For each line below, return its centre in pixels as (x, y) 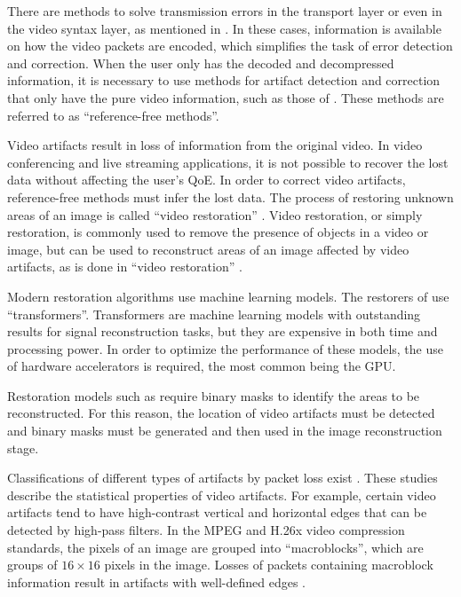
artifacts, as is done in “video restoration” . (125, 267)
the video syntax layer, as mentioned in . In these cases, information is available (224, 28)
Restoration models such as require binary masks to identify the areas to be (214, 395)
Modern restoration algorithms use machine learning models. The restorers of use (228, 296)
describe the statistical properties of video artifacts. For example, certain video (222, 495)
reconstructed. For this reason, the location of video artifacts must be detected (221, 413)
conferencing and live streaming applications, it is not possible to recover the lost (228, 162)
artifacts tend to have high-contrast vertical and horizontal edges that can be (217, 512)
